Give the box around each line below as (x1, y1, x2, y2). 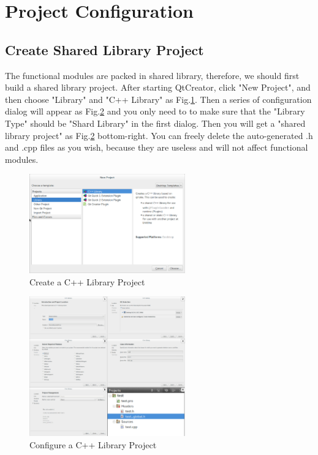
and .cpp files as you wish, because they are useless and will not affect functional (5, 141, 308, 154)
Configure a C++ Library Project (29, 438, 157, 451)
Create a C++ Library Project (29, 275, 145, 288)
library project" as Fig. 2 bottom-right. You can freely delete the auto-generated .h (5, 129, 313, 141)
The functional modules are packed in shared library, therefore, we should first (5, 69, 300, 81)
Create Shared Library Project (5, 40, 204, 59)
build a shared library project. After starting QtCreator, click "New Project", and (5, 81, 311, 94)
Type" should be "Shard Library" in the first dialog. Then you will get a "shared (5, 116, 306, 129)
